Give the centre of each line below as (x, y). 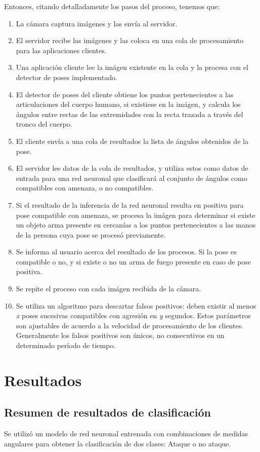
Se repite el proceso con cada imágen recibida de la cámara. (109, 289)
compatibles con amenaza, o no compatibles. (85, 188)
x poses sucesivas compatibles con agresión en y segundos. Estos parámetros (133, 315)
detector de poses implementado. (67, 77)
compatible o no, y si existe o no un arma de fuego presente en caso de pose (134, 261)
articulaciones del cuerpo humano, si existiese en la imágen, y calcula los (128, 104)
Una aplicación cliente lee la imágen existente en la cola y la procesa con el (132, 67)
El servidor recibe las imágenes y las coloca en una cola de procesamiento (130, 40)
